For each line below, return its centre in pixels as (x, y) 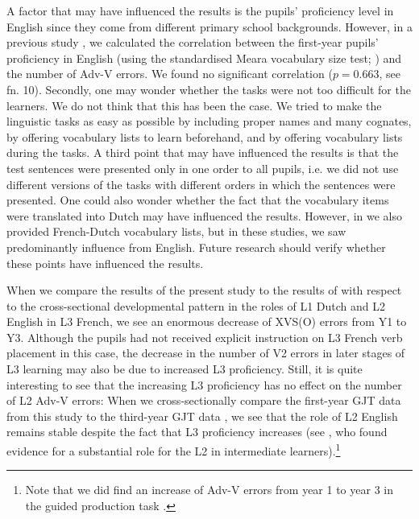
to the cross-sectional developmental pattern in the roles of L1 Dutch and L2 (196, 305)
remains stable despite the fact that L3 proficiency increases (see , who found (197, 432)
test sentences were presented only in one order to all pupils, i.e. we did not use (203, 168)
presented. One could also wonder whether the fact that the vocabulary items (198, 200)
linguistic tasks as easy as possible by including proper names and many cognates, (209, 121)
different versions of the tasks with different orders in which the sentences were (201, 184)
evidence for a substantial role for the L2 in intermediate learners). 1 (174, 449)
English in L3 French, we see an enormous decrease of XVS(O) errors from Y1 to (207, 321)
